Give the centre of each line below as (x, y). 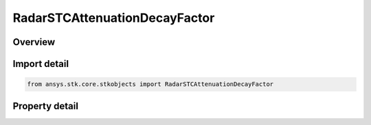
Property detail (46, 106)
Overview (34, 42)
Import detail (41, 64)
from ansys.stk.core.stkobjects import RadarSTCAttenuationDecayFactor (150, 84)
